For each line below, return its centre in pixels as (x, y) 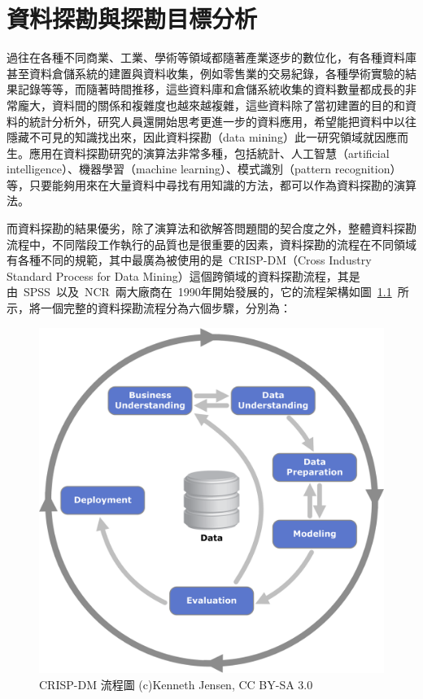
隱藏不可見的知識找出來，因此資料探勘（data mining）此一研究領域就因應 (202, 137)
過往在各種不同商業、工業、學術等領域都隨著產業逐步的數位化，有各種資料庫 (211, 57)
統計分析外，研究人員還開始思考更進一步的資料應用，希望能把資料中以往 (222, 121)
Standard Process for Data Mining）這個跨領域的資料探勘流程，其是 (183, 275)
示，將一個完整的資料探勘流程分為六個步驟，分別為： (149, 308)
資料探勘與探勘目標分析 (132, 18)
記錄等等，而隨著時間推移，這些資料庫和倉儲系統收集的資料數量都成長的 (211, 89)
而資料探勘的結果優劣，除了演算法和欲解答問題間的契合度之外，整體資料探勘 (211, 228)
